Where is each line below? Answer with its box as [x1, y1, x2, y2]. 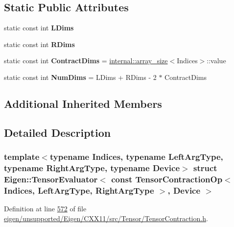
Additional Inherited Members [4, 96, 162, 111]
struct [193, 161, 217, 174]
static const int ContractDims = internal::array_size [4, 55, 168, 66]
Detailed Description [4, 125, 111, 140]
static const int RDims [4, 39, 75, 49]
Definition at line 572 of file [4, 203, 87, 214]
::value [207, 55, 226, 66]
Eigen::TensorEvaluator [4, 173, 98, 185]
